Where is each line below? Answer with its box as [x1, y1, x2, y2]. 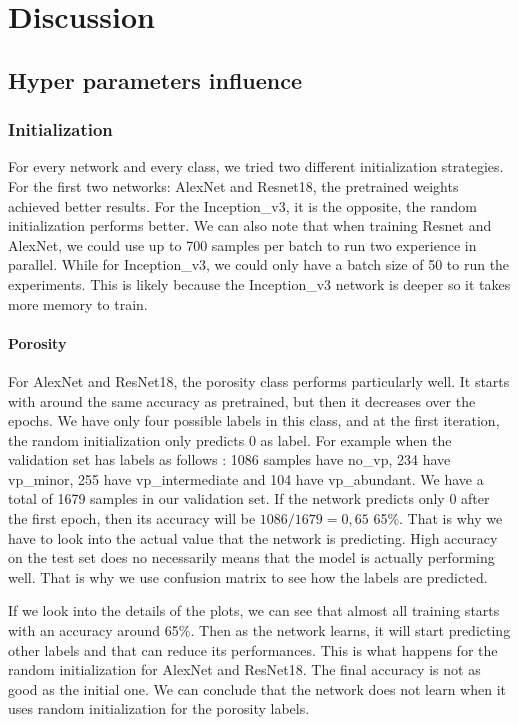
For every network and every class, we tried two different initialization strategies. [8, 156, 504, 177]
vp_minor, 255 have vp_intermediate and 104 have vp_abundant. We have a [8, 468, 484, 489]
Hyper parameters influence [8, 64, 303, 95]
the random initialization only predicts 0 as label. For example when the [8, 429, 452, 450]
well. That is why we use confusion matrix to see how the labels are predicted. [8, 566, 488, 587]
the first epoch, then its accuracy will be [8, 508, 256, 529]
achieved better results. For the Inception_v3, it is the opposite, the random [8, 195, 477, 216]
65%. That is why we [373, 508, 503, 529]
